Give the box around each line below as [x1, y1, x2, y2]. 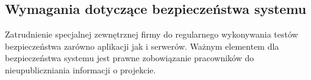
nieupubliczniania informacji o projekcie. [5, 63, 156, 76]
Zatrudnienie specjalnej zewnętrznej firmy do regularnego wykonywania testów [5, 28, 298, 41]
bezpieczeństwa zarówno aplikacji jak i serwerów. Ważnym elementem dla [5, 39, 279, 52]
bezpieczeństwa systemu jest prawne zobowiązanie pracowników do [5, 52, 254, 64]
